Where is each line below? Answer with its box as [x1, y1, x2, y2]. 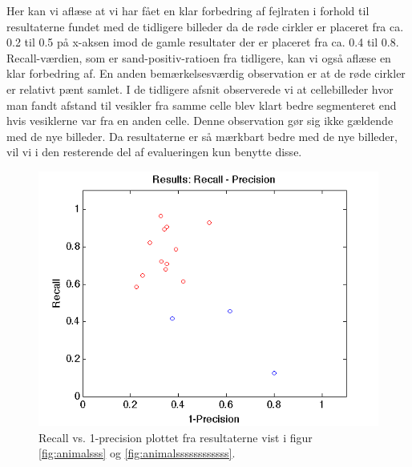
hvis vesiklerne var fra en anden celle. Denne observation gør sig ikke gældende [6, 112, 394, 129]
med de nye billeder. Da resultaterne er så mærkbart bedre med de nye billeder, [6, 127, 398, 144]
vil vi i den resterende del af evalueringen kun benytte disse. [6, 143, 302, 160]
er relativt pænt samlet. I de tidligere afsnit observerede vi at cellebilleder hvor [6, 80, 394, 97]
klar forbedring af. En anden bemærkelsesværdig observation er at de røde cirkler [6, 65, 406, 82]
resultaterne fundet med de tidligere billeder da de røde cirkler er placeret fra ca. [6, 18, 404, 34]
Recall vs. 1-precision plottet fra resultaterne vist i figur [38, 429, 313, 445]
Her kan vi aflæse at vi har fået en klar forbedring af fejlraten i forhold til [6, 2, 370, 18]
